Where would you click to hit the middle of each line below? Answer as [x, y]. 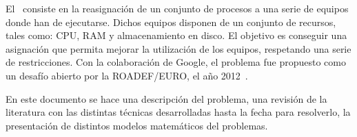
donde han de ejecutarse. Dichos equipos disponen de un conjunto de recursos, [171, 22]
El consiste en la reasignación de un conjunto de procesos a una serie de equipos [177, 8]
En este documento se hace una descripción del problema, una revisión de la [166, 98]
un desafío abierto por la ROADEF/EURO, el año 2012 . [127, 75]
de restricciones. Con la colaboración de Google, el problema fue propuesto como [176, 62]
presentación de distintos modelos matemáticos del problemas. [137, 125]
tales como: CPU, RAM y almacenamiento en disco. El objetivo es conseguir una [176, 35]
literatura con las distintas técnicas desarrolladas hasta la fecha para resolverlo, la [178, 112]
